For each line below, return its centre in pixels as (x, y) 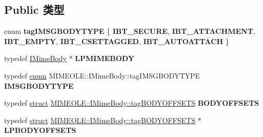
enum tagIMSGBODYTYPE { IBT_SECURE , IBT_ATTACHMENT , (130, 31)
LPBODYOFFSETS (40, 130)
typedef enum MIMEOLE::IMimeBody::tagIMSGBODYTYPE (102, 75)
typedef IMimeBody (35, 58)
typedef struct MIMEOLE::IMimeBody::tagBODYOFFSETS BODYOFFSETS (132, 103)
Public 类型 (34, 9)
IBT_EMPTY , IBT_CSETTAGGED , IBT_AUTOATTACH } (117, 41)
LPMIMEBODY (105, 58)
